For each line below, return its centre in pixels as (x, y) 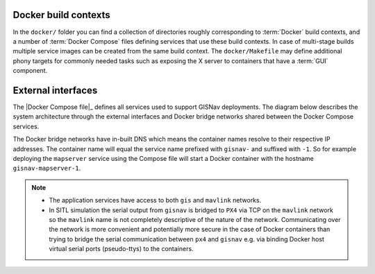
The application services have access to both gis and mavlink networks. (155, 200)
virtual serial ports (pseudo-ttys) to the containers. (121, 249)
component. (30, 71)
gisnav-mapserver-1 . (47, 168)
